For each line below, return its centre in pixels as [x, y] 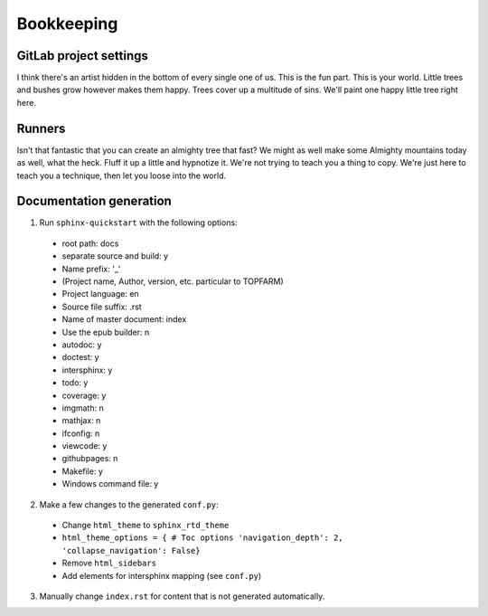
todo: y [75, 383]
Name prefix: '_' [91, 269]
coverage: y [84, 395]
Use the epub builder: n [106, 332]
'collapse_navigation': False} [131, 550]
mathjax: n [81, 421]
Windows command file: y [110, 484]
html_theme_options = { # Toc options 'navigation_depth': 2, [202, 538]
